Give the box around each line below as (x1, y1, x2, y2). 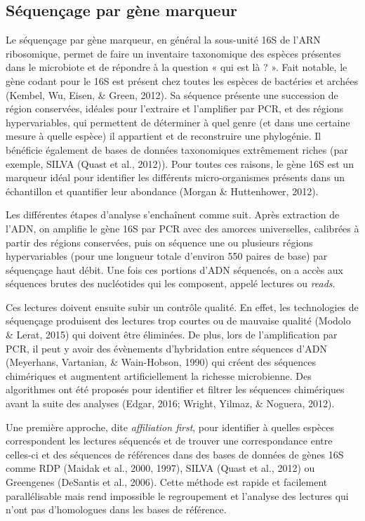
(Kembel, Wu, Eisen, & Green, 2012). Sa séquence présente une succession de (6, 87, 338, 102)
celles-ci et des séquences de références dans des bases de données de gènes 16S (6, 447, 344, 461)
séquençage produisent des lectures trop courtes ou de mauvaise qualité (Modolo (6, 313, 351, 328)
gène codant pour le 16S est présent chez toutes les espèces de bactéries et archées (6, 73, 358, 88)
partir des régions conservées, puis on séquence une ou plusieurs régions (6, 235, 313, 249)
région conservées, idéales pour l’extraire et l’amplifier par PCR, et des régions (6, 101, 343, 116)
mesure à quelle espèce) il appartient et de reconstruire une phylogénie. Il (6, 128, 321, 143)
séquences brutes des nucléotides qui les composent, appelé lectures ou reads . (6, 276, 336, 291)
